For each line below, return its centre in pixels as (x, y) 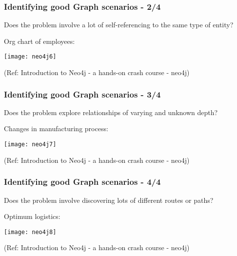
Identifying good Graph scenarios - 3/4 (82, 94)
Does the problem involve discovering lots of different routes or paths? (109, 200)
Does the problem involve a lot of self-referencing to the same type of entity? (119, 25)
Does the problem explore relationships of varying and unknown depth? (111, 112)
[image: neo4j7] (30, 145)
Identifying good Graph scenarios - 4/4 (82, 182)
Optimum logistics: (32, 216)
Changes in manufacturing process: (56, 128)
